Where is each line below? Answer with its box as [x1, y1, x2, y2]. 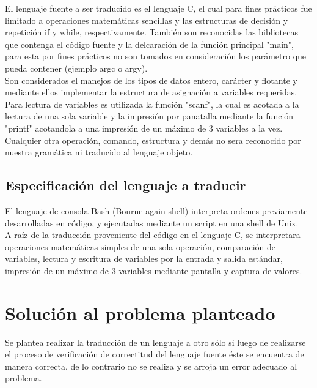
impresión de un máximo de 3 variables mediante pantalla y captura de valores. [5, 264, 302, 277]
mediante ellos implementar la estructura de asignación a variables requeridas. [5, 86, 297, 99]
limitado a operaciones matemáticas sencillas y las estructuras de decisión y [5, 13, 288, 26]
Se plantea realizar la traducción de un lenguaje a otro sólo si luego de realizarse [5, 335, 306, 348]
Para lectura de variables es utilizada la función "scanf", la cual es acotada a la [5, 97, 299, 110]
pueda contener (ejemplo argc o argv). [5, 61, 148, 74]
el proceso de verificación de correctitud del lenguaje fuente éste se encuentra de [5, 348, 304, 360]
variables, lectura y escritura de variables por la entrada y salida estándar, [5, 252, 283, 265]
